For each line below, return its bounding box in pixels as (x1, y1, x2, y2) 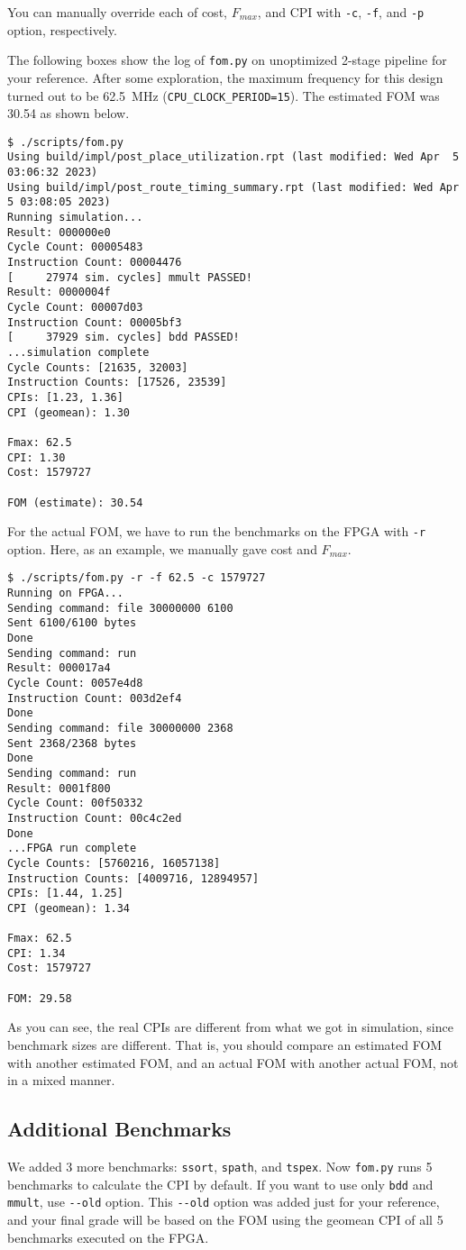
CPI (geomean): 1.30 (7, 406, 131, 419)
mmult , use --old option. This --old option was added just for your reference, (7, 1192, 440, 1211)
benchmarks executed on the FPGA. (7, 1227, 209, 1246)
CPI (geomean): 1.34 (7, 901, 131, 915)
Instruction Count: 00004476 (7, 256, 182, 269)
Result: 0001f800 (7, 781, 111, 795)
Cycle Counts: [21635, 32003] (7, 360, 188, 374)
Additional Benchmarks (7, 1115, 232, 1143)
